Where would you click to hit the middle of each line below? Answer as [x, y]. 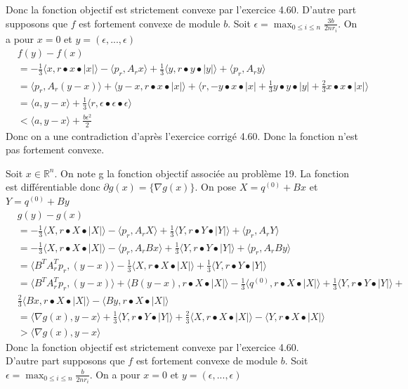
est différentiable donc [53, 187]
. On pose [216, 187]
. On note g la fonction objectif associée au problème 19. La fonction [202, 173]
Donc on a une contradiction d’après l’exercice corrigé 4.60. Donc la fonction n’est [182, 135]
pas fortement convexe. [55, 149]
